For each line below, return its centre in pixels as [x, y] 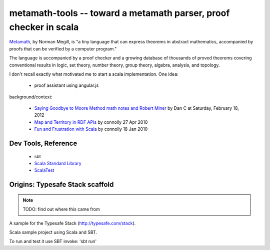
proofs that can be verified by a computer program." [63, 49]
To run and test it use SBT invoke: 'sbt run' [53, 242]
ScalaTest [44, 170]
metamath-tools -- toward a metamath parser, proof [119, 13]
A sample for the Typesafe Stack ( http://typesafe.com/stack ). [72, 223]
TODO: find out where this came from [61, 209]
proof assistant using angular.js [66, 85]
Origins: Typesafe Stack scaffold [61, 185]
